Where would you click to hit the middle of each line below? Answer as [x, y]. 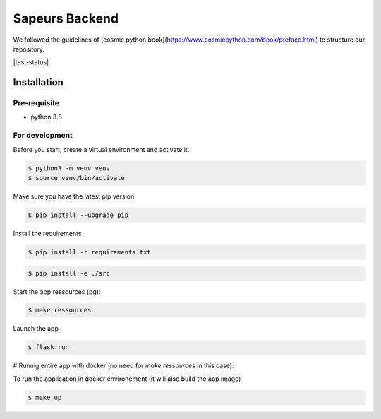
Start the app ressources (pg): [57, 291]
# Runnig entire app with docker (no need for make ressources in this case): [123, 366]
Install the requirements [47, 233]
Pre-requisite [36, 103]
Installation [38, 82]
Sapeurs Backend [66, 18]
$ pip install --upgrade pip [78, 215]
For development [43, 136]
